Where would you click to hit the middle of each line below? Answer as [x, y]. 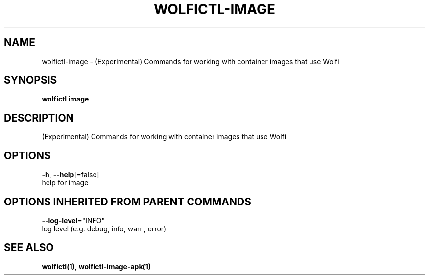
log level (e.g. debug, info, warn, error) [104, 228]
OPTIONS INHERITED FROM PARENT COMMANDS [128, 202]
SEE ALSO [29, 248]
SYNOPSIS [31, 80]
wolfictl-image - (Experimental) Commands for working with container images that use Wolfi [191, 61]
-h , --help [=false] [71, 175]
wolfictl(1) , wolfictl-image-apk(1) [96, 266]
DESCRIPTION [39, 118]
